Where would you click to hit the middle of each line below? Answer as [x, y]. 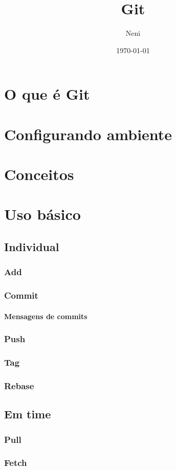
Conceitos [39, 174]
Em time [28, 414]
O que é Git [47, 94]
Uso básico [42, 214]
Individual [32, 247]
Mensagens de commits [46, 316]
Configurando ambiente [88, 134]
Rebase [19, 385]
